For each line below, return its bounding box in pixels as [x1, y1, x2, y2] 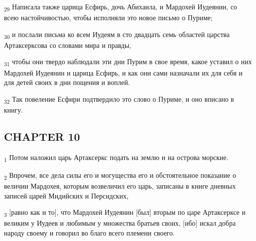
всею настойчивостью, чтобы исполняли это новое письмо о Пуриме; [4, 12, 213, 23]
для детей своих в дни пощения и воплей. [4, 77, 130, 87]
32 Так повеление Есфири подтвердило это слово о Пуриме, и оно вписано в [4, 93, 234, 105]
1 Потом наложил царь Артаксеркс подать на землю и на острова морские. [4, 152, 228, 163]
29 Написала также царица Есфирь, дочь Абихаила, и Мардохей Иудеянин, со [4, 1, 237, 13]
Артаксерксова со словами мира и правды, [4, 40, 131, 50]
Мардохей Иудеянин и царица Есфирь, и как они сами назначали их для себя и [4, 67, 243, 78]
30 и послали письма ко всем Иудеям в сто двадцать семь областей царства [4, 29, 230, 40]
